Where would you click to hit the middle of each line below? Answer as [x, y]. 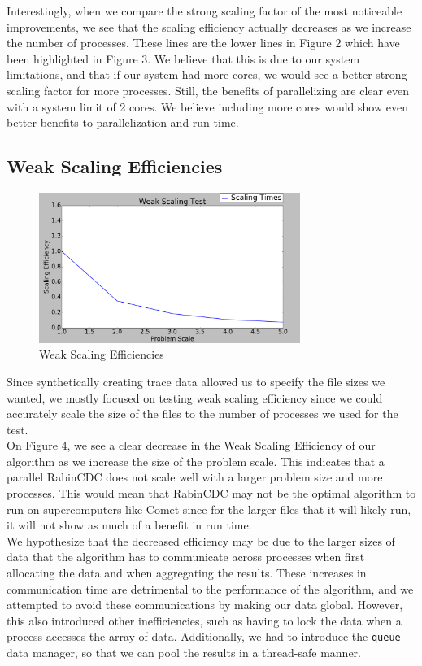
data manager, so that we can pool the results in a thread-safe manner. [184, 653]
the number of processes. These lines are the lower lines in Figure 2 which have [203, 43]
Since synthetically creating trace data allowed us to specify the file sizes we [196, 381]
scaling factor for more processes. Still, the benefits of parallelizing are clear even [208, 90]
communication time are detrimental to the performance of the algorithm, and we [210, 588]
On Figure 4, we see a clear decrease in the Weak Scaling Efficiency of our [191, 445]
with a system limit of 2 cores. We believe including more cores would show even [207, 106]
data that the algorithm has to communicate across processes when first [186, 557]
